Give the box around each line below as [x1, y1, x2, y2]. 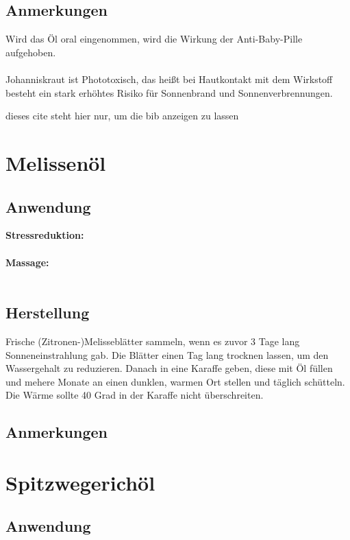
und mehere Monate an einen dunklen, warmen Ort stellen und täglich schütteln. [5, 374, 345, 388]
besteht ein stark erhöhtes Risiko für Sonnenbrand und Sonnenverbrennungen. [5, 85, 333, 99]
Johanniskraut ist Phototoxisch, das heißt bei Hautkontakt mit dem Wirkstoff [5, 71, 333, 86]
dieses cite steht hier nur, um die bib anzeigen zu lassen [5, 108, 239, 123]
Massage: [5, 255, 49, 269]
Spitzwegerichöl [5, 468, 155, 496]
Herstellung [5, 302, 90, 323]
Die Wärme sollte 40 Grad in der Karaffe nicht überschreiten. [5, 388, 264, 402]
